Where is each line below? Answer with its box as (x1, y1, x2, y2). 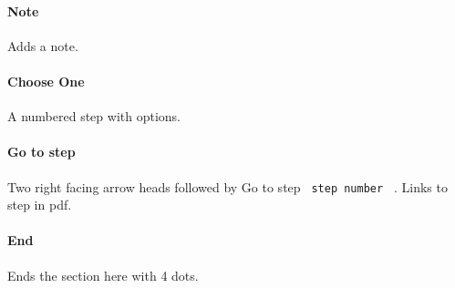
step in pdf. (7, 195, 72, 214)
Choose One (7, 71, 85, 90)
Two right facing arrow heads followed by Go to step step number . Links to (7, 177, 448, 196)
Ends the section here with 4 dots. (7, 265, 199, 284)
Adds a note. (7, 36, 78, 55)
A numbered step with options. (7, 107, 181, 126)
